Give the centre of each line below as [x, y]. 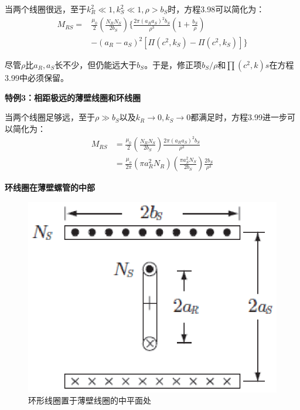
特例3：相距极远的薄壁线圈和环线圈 [73, 97]
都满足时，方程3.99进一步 [239, 117]
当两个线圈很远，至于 [46, 9]
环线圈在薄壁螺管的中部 [50, 187]
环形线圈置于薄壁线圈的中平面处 [90, 400]
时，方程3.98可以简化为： [216, 9]
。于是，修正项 [173, 65]
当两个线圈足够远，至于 [50, 117]
